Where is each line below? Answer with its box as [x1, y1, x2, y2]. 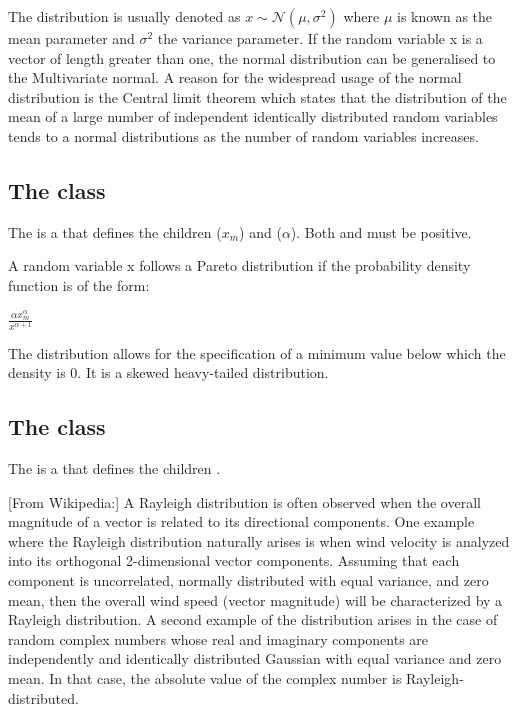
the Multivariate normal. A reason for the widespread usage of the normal [8, 67, 462, 88]
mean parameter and [8, 28, 135, 48]
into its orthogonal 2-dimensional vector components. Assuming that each [8, 550, 460, 571]
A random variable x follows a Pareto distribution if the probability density [8, 255, 471, 276]
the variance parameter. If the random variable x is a [157, 28, 483, 48]
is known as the [397, 6, 493, 26]
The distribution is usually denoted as [8, 6, 241, 26]
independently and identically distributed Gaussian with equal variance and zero [8, 648, 502, 669]
